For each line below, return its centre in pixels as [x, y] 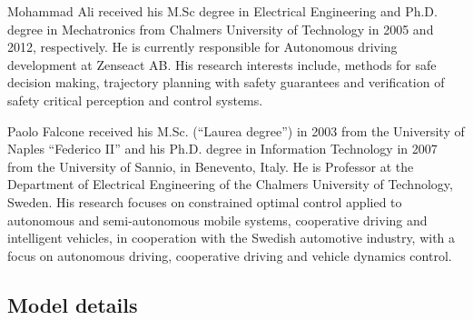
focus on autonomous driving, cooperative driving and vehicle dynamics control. [230, 255]
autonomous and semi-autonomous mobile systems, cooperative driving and [217, 220]
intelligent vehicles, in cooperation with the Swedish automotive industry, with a [232, 238]
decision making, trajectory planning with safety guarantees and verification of [226, 82]
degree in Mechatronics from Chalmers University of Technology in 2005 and [221, 29]
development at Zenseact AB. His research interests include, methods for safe [222, 64]
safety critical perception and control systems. [135, 100]
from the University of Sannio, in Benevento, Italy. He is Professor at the [211, 166]
